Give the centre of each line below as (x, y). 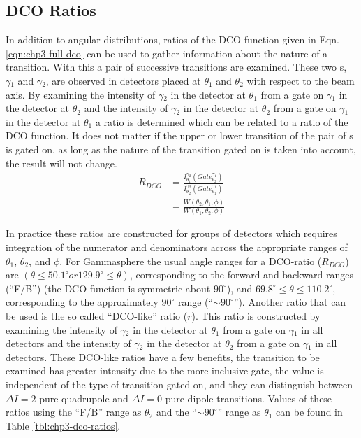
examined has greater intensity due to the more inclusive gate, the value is (165, 370)
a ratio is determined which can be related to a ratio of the (222, 121)
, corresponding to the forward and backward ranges (241, 275)
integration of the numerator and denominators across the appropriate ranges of (177, 247)
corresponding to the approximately (82, 302)
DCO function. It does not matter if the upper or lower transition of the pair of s (179, 135)
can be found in (309, 412)
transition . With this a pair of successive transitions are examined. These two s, (176, 67)
